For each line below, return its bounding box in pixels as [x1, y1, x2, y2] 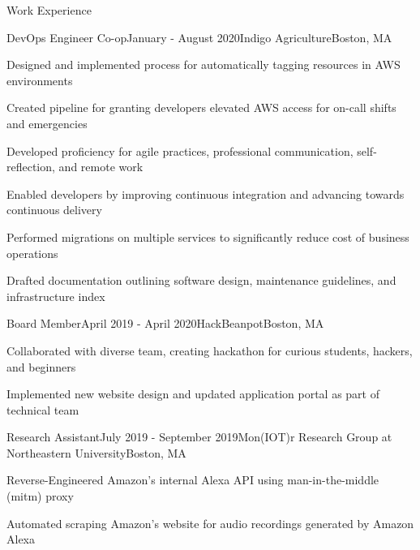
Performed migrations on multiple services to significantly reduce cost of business [6, 228, 409, 245]
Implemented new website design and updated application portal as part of [6, 385, 379, 402]
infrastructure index [6, 287, 105, 304]
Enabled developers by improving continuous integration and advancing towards [6, 185, 405, 202]
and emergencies [6, 114, 88, 131]
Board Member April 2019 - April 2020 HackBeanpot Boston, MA [6, 315, 324, 332]
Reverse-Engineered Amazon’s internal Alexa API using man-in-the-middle [6, 471, 379, 488]
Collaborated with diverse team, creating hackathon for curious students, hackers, [6, 342, 413, 359]
